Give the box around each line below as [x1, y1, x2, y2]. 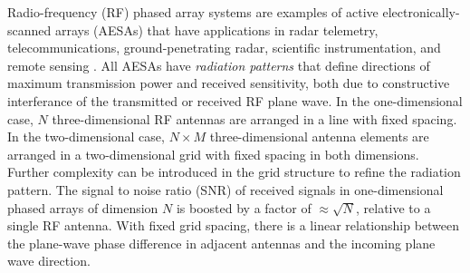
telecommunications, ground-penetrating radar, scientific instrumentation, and [7, 38, 441, 57]
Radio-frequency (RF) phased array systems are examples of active [7, 3, 379, 21]
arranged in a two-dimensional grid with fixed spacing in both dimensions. [7, 144, 419, 163]
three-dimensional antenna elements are [209, 127, 429, 146]
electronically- [382, 3, 460, 21]
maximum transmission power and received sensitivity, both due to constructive [7, 73, 450, 93]
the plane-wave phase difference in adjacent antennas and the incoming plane [7, 233, 436, 252]
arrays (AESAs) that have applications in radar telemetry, [54, 20, 379, 39]
